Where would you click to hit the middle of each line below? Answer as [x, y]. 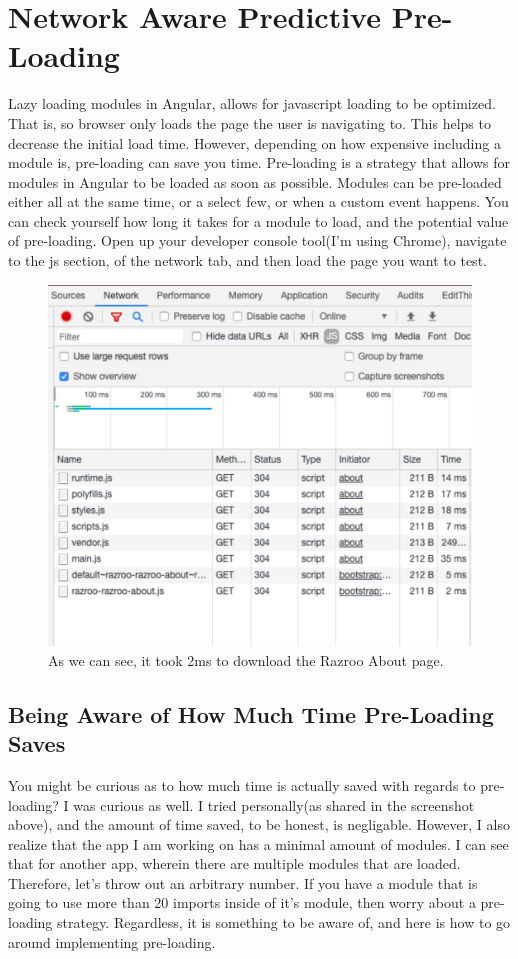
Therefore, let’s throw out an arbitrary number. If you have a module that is [243, 882]
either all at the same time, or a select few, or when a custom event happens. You [258, 201]
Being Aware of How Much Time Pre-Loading [251, 713]
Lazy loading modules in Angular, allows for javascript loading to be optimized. [252, 103]
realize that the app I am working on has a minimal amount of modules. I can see [258, 843]
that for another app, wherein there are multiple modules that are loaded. [234, 863]
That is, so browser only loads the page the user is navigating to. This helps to [249, 122]
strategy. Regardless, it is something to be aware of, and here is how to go [284, 922]
